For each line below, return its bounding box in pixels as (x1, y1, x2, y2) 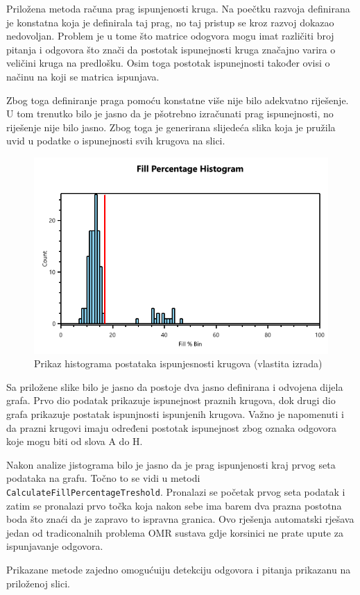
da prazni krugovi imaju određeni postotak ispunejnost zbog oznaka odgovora (6, 420, 337, 435)
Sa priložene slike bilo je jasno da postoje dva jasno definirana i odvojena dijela (6, 379, 343, 394)
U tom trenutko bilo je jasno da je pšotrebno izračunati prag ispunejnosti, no (6, 106, 334, 121)
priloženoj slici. (6, 576, 70, 590)
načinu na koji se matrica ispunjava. (6, 69, 160, 83)
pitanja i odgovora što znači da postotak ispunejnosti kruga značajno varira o (6, 42, 336, 56)
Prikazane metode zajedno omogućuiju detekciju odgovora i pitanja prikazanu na (6, 562, 351, 576)
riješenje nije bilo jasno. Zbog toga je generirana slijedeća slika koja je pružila (6, 119, 336, 134)
